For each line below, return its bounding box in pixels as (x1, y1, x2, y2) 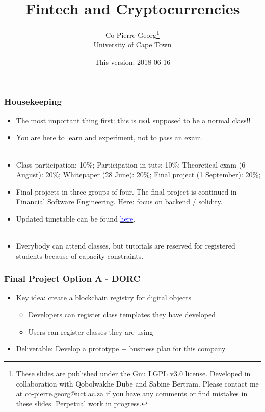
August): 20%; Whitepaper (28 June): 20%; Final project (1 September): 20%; (16, 169, 261, 180)
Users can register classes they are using (28, 326, 153, 337)
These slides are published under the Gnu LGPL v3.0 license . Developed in (16, 368, 251, 378)
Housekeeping (4, 95, 62, 107)
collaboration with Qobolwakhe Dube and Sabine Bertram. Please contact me (16, 378, 259, 389)
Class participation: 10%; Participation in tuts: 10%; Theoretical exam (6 (16, 159, 246, 170)
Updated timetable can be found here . (16, 213, 136, 224)
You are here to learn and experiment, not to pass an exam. (16, 132, 203, 143)
